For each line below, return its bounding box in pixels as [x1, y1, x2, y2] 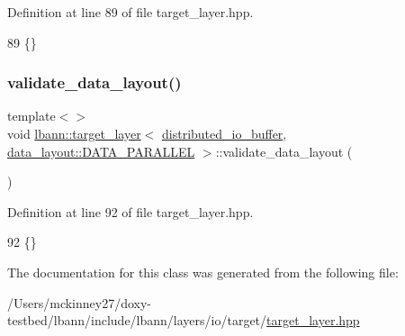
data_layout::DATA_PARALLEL [7, 141, 195, 160]
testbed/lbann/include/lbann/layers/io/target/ [7, 311, 267, 330]
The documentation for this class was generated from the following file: [7, 262, 399, 281]
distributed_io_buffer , [162, 124, 287, 142]
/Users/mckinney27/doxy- [7, 293, 152, 312]
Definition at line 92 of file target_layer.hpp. [7, 202, 254, 221]
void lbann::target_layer [7, 124, 141, 142]
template [7, 106, 56, 125]
